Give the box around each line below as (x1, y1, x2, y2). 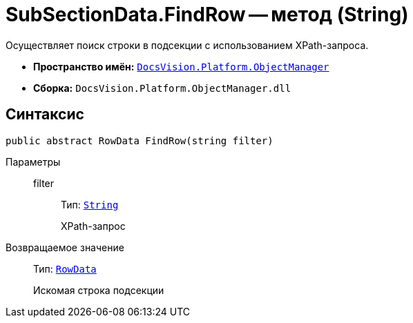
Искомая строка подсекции (33, 284, 164, 296)
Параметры (6, 155, 61, 168)
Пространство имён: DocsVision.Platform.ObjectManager (33, 60, 329, 72)
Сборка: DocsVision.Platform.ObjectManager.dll (33, 81, 291, 94)
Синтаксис (6, 106, 84, 124)
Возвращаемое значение (6, 241, 124, 253)
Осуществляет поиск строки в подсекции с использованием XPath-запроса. (6, 39, 369, 51)
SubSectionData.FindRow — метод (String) (6, 3, 409, 26)
